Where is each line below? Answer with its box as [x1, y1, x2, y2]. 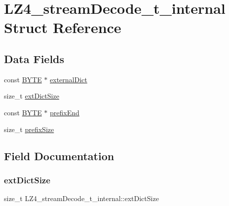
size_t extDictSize [4, 91, 59, 101]
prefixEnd [50, 107, 79, 117]
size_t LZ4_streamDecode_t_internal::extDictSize [4, 193, 159, 204]
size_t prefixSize [4, 124, 54, 134]
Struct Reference [4, 17, 121, 37]
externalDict [50, 74, 87, 84]
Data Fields [4, 51, 65, 66]
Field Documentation [4, 148, 114, 163]
